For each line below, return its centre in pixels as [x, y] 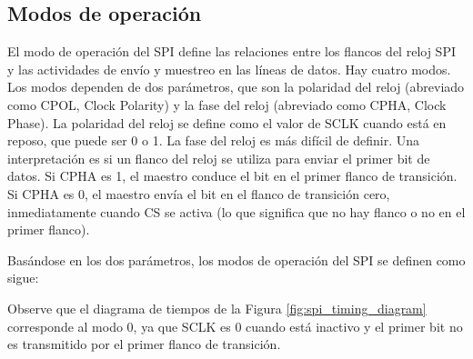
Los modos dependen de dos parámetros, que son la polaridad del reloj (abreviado [236, 87]
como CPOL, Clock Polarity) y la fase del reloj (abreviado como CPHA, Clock [227, 104]
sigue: [23, 278]
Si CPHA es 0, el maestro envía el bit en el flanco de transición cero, [199, 193]
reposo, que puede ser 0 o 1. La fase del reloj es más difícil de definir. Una [213, 140]
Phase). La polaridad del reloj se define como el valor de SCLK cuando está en [227, 122]
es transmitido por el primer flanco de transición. [144, 344]
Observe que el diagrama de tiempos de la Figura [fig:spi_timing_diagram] [217, 308]
